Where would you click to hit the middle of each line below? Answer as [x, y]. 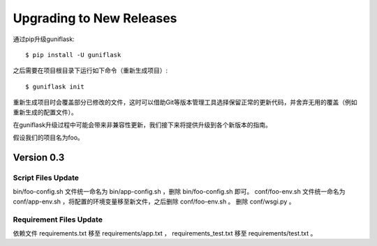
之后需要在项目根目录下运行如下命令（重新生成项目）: [90, 70]
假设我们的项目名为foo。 [48, 138]
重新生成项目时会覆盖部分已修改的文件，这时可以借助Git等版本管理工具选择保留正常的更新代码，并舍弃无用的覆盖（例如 [185, 102]
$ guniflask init [55, 86]
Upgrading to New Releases [95, 18]
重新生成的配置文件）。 [45, 112]
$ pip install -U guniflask [73, 55]
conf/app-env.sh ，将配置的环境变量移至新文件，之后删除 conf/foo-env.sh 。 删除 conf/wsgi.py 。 [154, 201]
